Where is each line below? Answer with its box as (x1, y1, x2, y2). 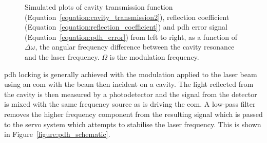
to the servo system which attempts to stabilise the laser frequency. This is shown (4, 118, 261, 129)
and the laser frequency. (25, 51, 100, 62)
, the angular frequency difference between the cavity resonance (35, 41, 235, 52)
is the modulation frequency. (109, 51, 199, 62)
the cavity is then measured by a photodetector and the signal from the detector (4, 88, 257, 99)
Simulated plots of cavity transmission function (25, 2, 173, 12)
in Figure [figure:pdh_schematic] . (4, 129, 110, 139)
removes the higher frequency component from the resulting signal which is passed (4, 108, 263, 119)
